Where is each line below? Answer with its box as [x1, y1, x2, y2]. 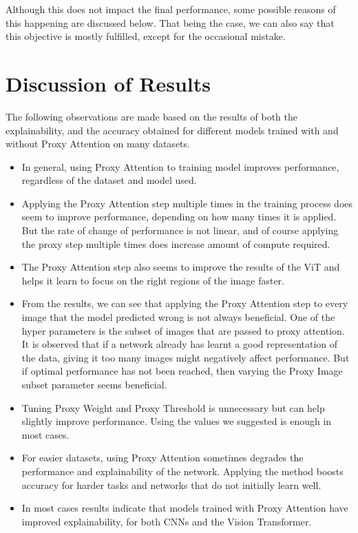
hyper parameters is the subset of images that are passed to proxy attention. [21, 323, 345, 337]
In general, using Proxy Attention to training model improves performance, [21, 159, 339, 174]
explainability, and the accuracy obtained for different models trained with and [6, 123, 339, 137]
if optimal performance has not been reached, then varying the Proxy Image [21, 364, 343, 378]
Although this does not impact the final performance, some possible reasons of [6, 2, 336, 16]
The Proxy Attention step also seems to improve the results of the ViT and [21, 260, 340, 274]
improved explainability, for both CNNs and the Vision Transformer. [21, 514, 312, 528]
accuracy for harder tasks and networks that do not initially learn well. [21, 477, 322, 492]
